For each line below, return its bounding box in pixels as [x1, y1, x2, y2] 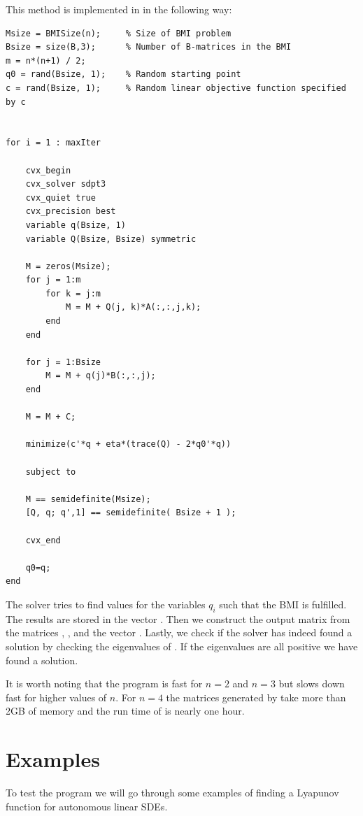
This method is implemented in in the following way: [6, 2, 232, 16]
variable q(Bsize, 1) [25, 220, 126, 230]
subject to [25, 466, 76, 477]
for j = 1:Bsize [25, 357, 101, 367]
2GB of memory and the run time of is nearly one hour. [6, 703, 245, 718]
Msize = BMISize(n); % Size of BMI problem [6, 28, 232, 38]
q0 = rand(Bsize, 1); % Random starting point [6, 69, 241, 80]
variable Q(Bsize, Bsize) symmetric [25, 234, 197, 244]
